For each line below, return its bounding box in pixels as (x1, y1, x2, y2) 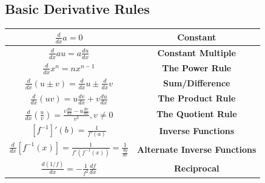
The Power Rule (162, 61, 232, 74)
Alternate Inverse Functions (137, 143, 257, 155)
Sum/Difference (163, 77, 230, 89)
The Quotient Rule (156, 108, 237, 120)
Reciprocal (173, 161, 220, 174)
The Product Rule (158, 92, 236, 104)
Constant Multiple (157, 46, 236, 59)
